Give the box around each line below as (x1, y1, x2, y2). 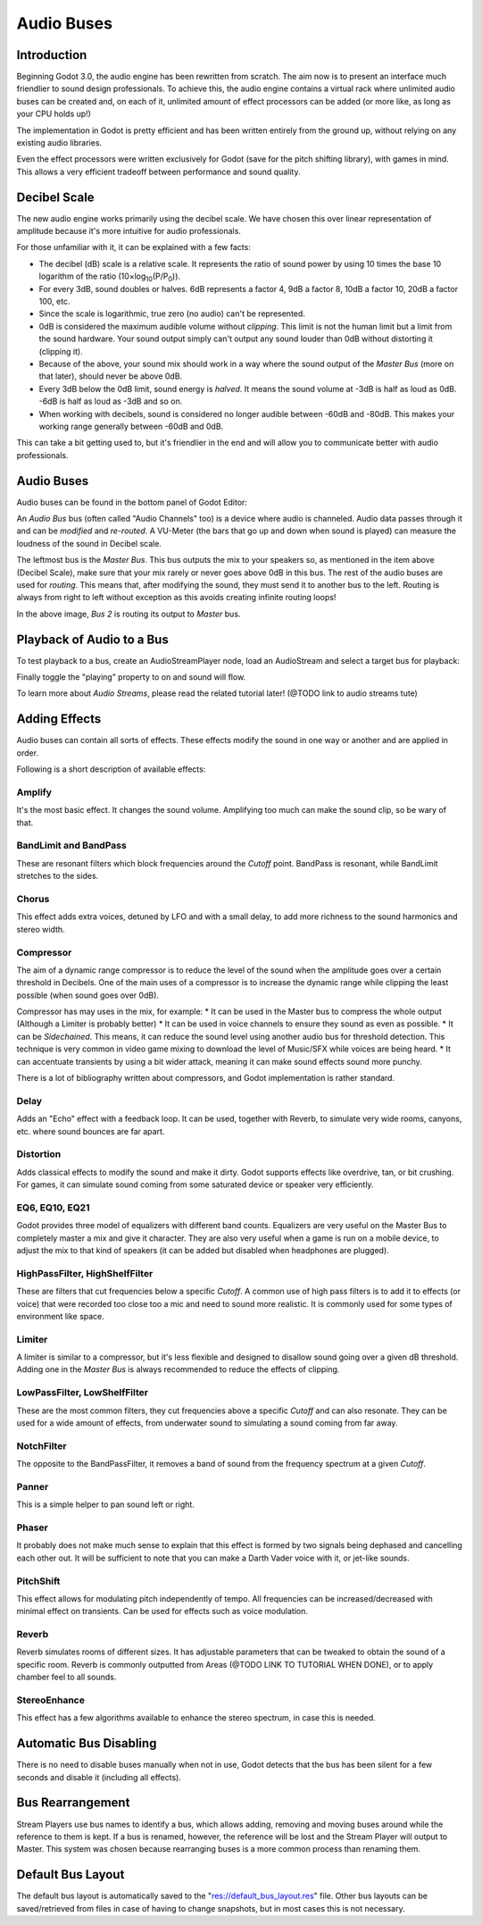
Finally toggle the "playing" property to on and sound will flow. (16, 672, 246, 682)
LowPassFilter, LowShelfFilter (16, 1386, 149, 1399)
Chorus (16, 892, 50, 905)
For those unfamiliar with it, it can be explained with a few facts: (16, 242, 252, 253)
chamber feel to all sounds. (16, 1671, 117, 1683)
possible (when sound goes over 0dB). (16, 990, 160, 1000)
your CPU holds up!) (16, 108, 91, 120)
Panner (16, 1480, 49, 1493)
